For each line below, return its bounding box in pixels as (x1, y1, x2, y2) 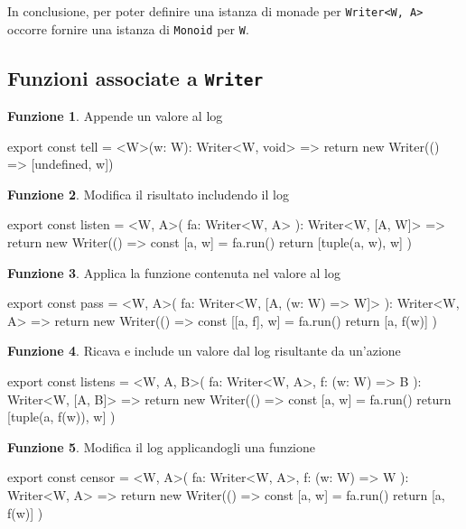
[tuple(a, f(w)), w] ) (7, 407, 116, 426)
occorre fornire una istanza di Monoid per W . (7, 19, 249, 38)
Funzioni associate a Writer (7, 63, 264, 91)
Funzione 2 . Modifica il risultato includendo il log (7, 184, 289, 203)
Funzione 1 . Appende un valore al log (7, 107, 223, 125)
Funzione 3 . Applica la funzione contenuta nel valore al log (7, 263, 340, 282)
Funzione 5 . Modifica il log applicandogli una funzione (7, 437, 315, 456)
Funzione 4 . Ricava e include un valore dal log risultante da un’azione (7, 341, 401, 360)
